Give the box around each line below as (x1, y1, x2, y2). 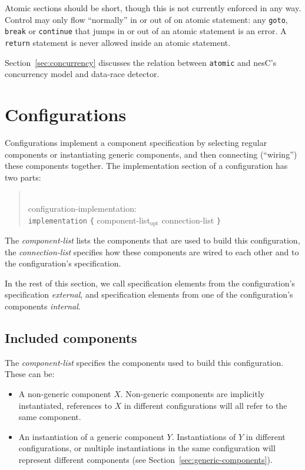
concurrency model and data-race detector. (5, 68, 160, 80)
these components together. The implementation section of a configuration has (5, 159, 288, 172)
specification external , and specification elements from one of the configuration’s (5, 288, 293, 301)
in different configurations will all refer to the (124, 399, 287, 411)
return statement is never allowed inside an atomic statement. (5, 36, 231, 48)
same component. (18, 411, 81, 423)
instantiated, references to (18, 399, 112, 411)
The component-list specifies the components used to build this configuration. (5, 356, 284, 368)
